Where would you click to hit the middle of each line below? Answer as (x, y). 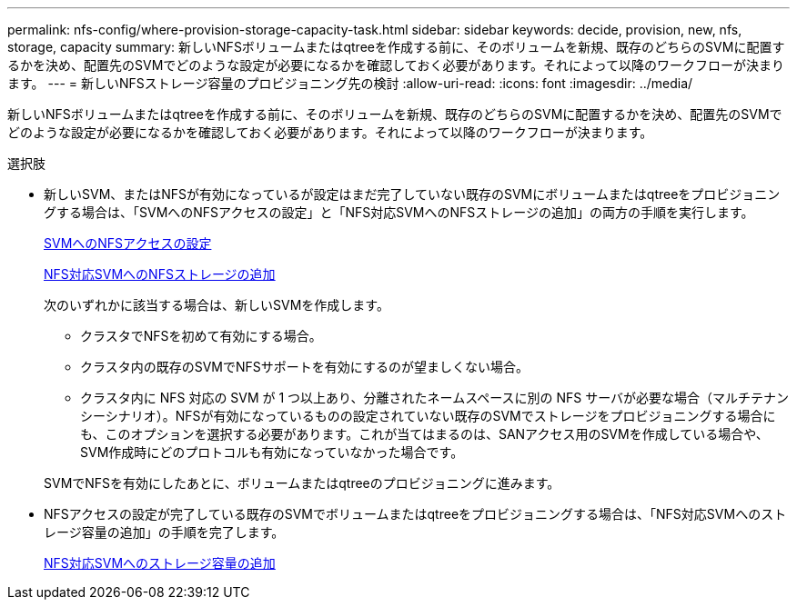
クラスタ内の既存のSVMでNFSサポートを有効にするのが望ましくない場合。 (304, 367)
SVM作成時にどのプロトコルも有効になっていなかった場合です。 (272, 452)
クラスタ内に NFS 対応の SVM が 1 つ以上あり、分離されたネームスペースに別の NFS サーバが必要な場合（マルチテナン (434, 398)
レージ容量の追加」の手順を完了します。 (164, 532)
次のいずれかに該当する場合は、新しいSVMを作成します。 (217, 305)
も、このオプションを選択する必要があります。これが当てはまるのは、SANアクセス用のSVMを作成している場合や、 (424, 434)
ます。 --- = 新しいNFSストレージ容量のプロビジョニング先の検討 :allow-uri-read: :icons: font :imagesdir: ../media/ (350, 83)
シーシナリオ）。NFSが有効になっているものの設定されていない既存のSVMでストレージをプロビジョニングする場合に (428, 416)
